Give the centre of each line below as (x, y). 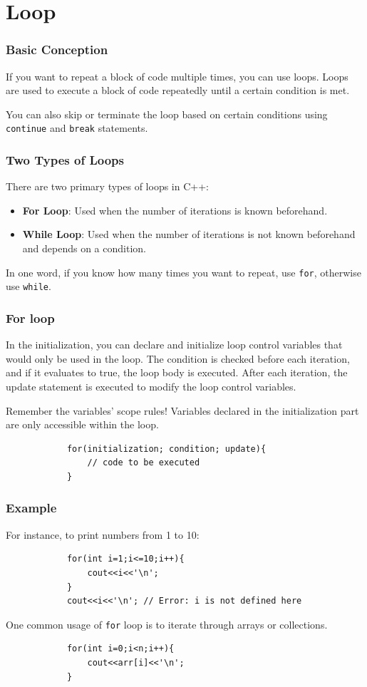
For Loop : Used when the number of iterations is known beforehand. (175, 210)
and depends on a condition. (84, 248)
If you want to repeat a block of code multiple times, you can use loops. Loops (177, 76)
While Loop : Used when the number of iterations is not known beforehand (189, 234)
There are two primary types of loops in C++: (107, 186)
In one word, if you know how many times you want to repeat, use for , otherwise (183, 272)
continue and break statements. (77, 128)
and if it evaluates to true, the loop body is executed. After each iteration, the (177, 372)
